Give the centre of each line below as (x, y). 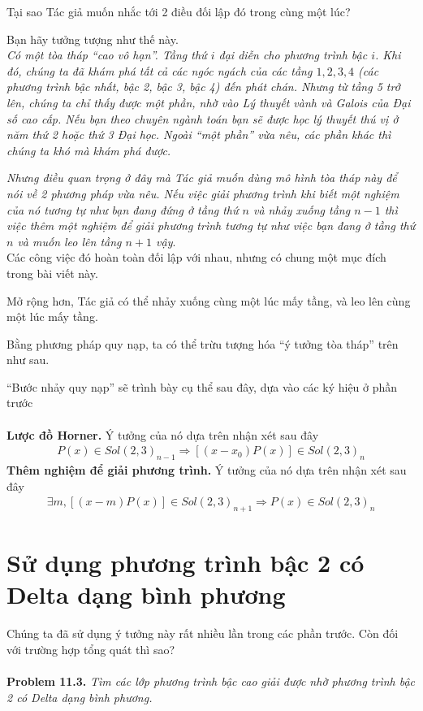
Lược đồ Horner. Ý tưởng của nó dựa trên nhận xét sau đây (163, 434)
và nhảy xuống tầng (302, 209)
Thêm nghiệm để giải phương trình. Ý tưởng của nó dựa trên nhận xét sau (207, 470)
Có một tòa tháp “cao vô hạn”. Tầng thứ (107, 55)
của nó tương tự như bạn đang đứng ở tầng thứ (123, 209)
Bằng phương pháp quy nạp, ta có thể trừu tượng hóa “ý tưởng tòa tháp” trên (203, 343)
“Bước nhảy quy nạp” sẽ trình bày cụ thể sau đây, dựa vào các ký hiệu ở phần (202, 386)
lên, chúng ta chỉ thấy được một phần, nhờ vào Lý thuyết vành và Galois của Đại (209, 102)
